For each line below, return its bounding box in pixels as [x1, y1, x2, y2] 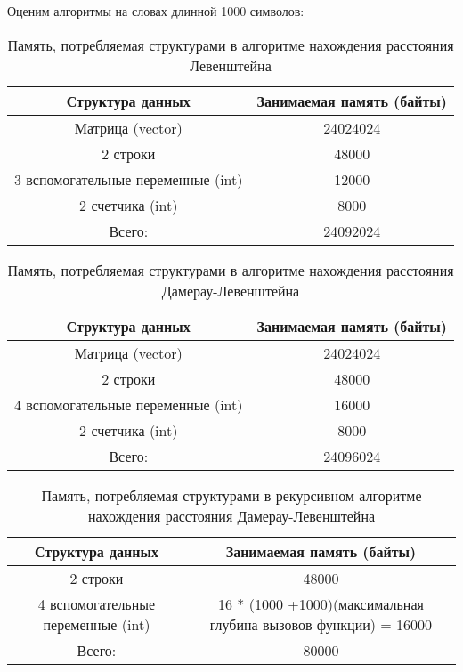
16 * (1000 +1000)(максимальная [218, 593, 424, 614]
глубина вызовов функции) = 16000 [209, 613, 433, 635]
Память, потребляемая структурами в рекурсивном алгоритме [41, 484, 422, 506]
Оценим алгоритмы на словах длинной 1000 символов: [7, 2, 305, 20]
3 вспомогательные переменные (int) [14, 168, 243, 190]
